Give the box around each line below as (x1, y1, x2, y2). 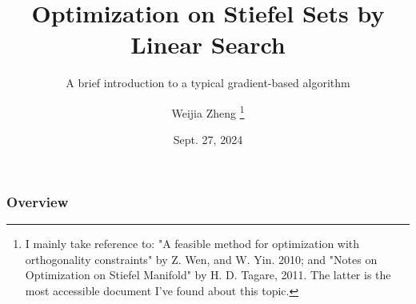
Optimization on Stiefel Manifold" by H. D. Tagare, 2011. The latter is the (25, 266, 391, 283)
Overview (6, 191, 69, 211)
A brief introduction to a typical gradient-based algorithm (66, 74, 350, 91)
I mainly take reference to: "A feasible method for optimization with (25, 235, 360, 252)
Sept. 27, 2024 (173, 131, 243, 148)
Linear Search (130, 28, 286, 61)
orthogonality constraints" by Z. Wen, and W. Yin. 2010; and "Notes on (25, 250, 378, 267)
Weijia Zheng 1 (171, 102, 245, 121)
